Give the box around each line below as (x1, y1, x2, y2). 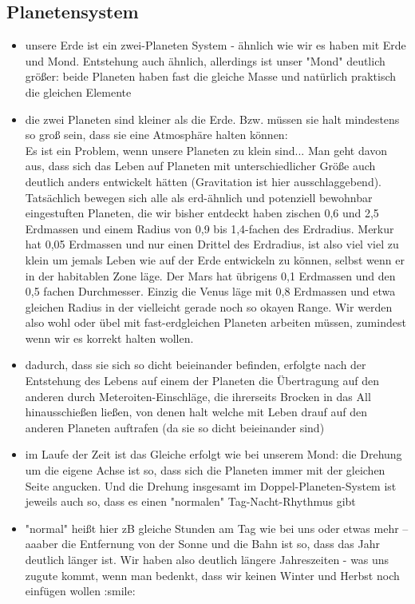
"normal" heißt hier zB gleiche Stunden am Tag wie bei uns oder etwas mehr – (25, 519, 409, 536)
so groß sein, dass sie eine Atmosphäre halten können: (25, 126, 288, 143)
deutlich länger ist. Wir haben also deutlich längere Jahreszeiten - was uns (25, 551, 389, 568)
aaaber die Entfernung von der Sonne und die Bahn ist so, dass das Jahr (25, 535, 380, 552)
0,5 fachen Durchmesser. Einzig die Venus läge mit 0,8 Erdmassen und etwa (25, 283, 396, 300)
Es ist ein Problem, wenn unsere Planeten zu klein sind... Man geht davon (25, 141, 388, 158)
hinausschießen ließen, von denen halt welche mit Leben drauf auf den (25, 403, 367, 420)
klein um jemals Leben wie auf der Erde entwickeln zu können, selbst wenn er (25, 251, 405, 268)
